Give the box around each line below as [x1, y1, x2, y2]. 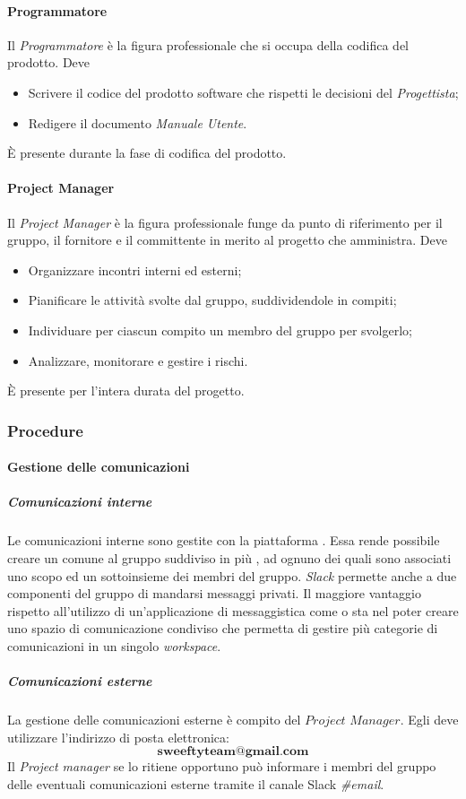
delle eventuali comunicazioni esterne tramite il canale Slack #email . [7, 774, 384, 793]
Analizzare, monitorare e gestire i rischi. [28, 351, 248, 369]
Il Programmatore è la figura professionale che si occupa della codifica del [7, 35, 409, 54]
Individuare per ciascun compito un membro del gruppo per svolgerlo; [28, 320, 412, 339]
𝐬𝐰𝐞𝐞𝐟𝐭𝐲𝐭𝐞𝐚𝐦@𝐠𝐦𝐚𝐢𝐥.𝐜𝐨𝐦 [157, 745, 309, 759]
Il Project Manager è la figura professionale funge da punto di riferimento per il [7, 213, 443, 231]
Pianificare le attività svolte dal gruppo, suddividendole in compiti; [28, 291, 397, 309]
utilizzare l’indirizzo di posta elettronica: [7, 727, 229, 746]
